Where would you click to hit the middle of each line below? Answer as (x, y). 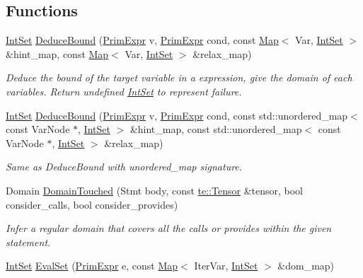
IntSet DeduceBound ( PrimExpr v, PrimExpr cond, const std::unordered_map (177, 115)
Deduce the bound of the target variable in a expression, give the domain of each (179, 77)
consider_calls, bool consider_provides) (92, 204)
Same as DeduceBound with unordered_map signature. (124, 167)
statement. (28, 242)
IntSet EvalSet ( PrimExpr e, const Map (92, 266)
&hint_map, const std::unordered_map (216, 129)
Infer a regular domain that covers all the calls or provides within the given (169, 228)
